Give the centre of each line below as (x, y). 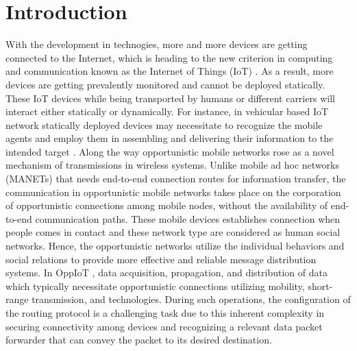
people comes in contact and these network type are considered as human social (173, 232)
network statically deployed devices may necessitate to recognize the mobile (164, 124)
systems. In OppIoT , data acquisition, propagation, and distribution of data (167, 273)
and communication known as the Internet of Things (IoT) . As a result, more (170, 71)
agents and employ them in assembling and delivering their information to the (170, 138)
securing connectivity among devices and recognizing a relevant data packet (164, 326)
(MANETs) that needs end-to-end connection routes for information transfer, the (176, 179)
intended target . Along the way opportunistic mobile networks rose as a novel (170, 151)
